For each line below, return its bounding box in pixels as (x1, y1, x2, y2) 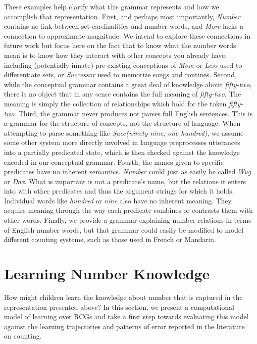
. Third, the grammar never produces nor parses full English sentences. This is (14, 108, 253, 118)
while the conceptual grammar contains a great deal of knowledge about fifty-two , (4, 79, 252, 89)
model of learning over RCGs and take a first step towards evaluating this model (4, 311, 249, 322)
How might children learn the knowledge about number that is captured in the (4, 292, 243, 302)
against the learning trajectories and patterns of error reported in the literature (4, 321, 245, 331)
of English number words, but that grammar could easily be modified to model (4, 224, 244, 235)
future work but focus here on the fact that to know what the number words (4, 40, 236, 50)
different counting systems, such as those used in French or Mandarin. (4, 234, 216, 245)
